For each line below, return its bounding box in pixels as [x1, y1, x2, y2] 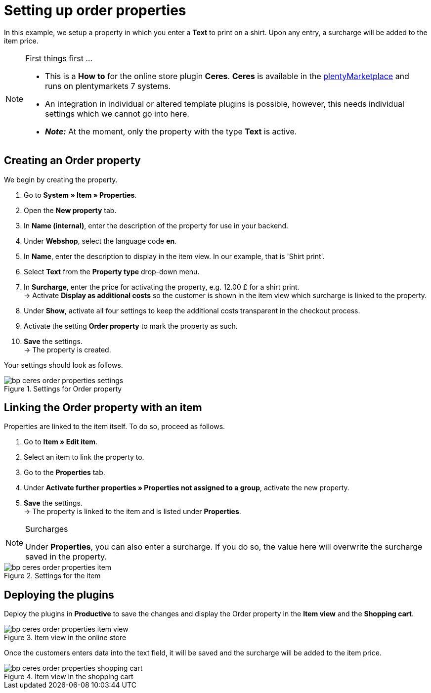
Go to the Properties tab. [24, 468, 105, 477]
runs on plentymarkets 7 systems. [45, 81, 171, 91]
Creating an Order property [4, 154, 141, 167]
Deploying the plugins [4, 588, 114, 601]
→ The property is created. [24, 345, 111, 354]
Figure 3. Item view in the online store [4, 633, 127, 642]
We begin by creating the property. [4, 175, 118, 184]
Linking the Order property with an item [4, 401, 202, 414]
